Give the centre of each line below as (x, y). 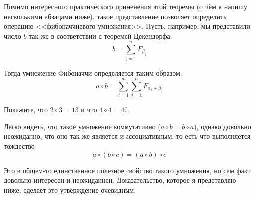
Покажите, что (26, 109)
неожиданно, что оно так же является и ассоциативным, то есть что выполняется (127, 136)
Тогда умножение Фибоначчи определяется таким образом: (93, 73)
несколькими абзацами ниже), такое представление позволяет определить (115, 16)
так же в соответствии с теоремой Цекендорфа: (101, 36)
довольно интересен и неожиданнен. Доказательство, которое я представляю (120, 180)
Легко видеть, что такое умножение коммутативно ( (82, 126)
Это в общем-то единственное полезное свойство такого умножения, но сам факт (127, 170)
